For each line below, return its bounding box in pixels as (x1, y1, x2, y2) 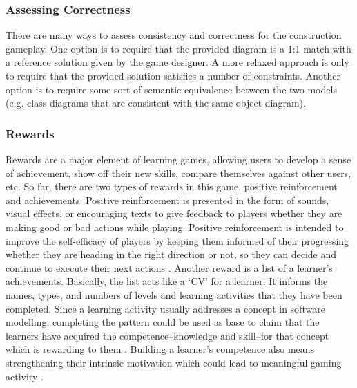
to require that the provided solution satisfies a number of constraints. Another (6, 68, 340, 82)
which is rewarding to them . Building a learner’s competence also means (6, 342, 315, 356)
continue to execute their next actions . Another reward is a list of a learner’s (6, 260, 333, 275)
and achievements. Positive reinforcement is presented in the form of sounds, (6, 192, 329, 207)
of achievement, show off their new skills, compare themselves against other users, (6, 165, 351, 180)
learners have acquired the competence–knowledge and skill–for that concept (6, 328, 329, 342)
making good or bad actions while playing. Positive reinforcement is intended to (6, 219, 344, 234)
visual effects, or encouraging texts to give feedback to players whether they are (6, 206, 342, 221)
